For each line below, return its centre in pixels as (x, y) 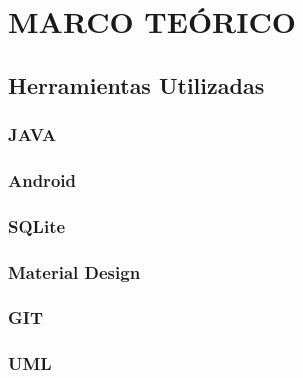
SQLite (37, 225)
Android (42, 179)
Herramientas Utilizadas (136, 84)
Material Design (74, 271)
